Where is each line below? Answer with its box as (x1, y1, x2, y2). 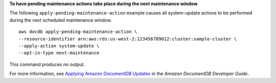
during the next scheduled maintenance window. (9, 17, 112, 23)
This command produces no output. (9, 61, 85, 67)
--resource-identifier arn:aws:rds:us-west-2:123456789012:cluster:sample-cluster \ (18, 36, 237, 41)
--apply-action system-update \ (18, 43, 100, 49)
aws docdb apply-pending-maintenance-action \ (18, 29, 137, 35)
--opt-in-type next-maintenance (18, 50, 100, 56)
